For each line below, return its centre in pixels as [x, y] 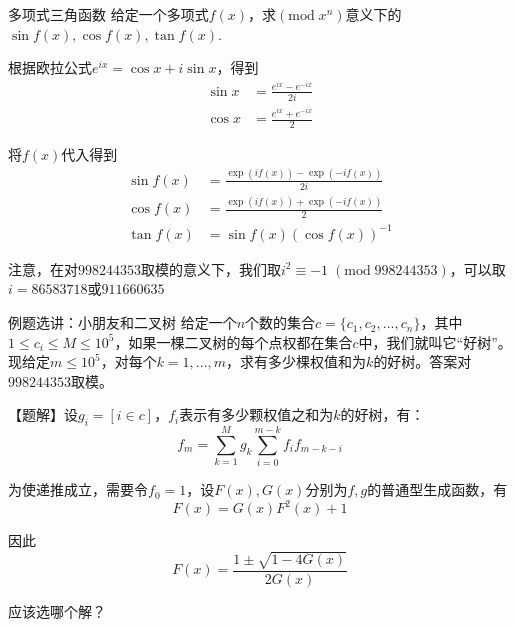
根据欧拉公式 [50, 67]
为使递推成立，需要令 [78, 489]
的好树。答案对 [422, 361]
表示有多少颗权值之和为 [256, 414]
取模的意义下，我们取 [211, 268]
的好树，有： [382, 414]
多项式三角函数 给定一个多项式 [108, 14]
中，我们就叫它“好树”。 [435, 341]
